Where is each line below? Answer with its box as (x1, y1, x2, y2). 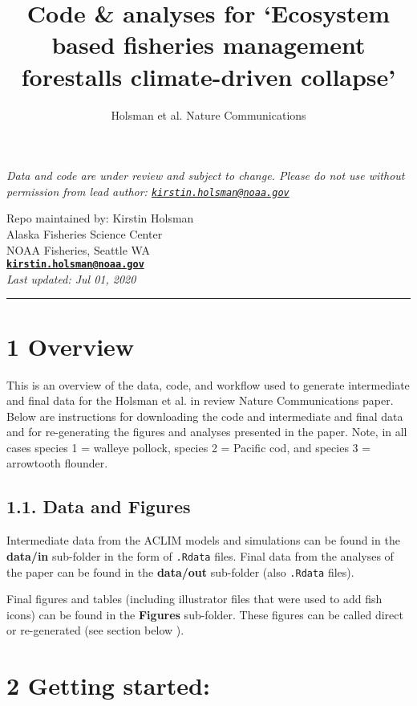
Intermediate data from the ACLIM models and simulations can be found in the (6, 532, 400, 549)
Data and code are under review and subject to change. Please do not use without (6, 167, 405, 184)
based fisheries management (51, 28, 366, 61)
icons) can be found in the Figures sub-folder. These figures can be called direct (6, 606, 403, 622)
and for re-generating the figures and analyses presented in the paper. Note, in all (6, 423, 407, 440)
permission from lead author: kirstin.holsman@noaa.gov (6, 182, 289, 199)
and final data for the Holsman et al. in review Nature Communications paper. (6, 392, 394, 409)
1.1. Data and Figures (6, 494, 191, 519)
